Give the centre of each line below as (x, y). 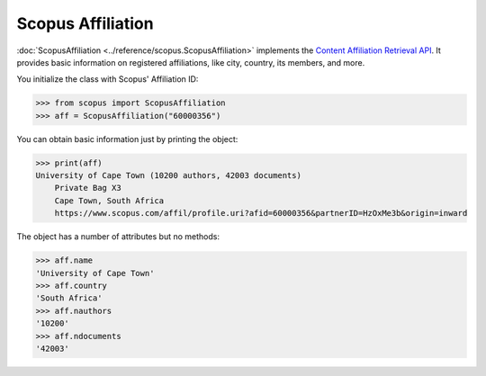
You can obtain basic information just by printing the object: (127, 139)
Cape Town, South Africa (109, 201)
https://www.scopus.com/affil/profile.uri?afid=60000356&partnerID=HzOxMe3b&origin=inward (261, 213)
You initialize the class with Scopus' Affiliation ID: (108, 79)
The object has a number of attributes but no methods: (118, 237)
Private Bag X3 (88, 188)
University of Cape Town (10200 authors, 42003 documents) (168, 176)
